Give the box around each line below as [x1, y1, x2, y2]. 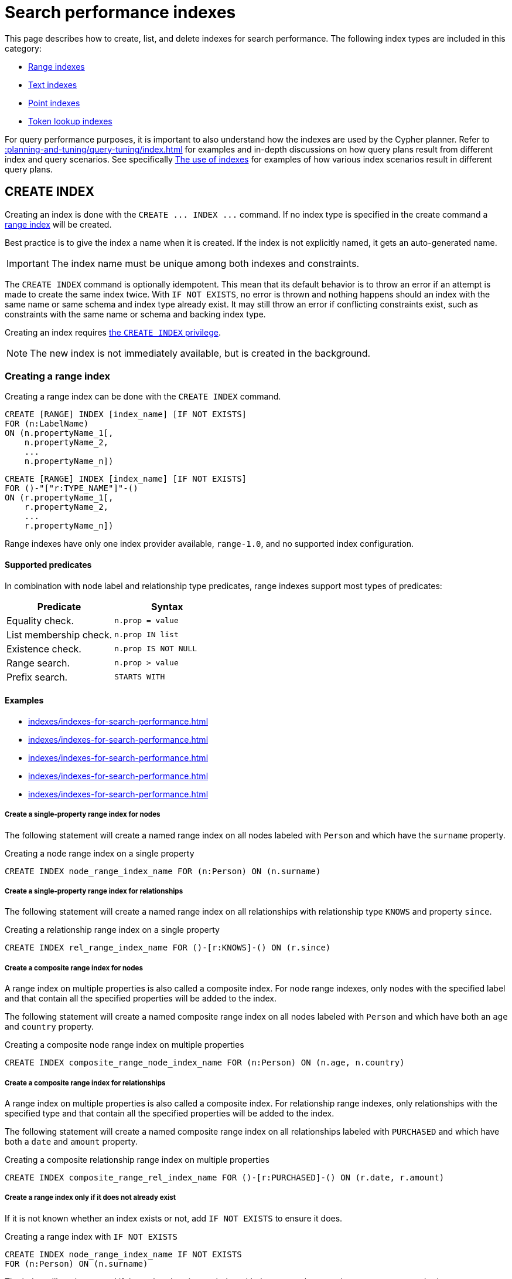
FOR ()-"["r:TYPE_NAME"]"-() [5, 483, 138, 493]
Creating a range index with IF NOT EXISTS [5, 1231, 178, 1241]
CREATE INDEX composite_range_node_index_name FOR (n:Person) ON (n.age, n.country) [5, 1058, 405, 1068]
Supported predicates [5, 559, 92, 570]
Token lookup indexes [28, 116, 112, 126]
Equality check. [6, 614, 74, 627]
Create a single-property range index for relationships [5, 886, 183, 895]
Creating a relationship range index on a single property [5, 925, 220, 935]
